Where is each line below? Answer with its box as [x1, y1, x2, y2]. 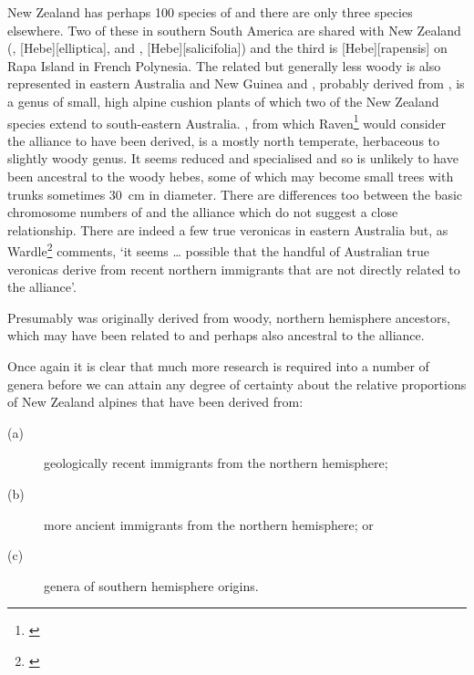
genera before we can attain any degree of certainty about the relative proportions [7, 374, 467, 393]
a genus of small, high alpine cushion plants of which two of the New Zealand [7, 91, 439, 110]
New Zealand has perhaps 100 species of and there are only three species [7, 3, 413, 21]
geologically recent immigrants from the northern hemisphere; [44, 453, 388, 472]
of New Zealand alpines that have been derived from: [7, 392, 304, 411]
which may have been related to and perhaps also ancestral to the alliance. [7, 326, 425, 345]
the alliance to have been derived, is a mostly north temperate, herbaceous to [7, 130, 440, 150]
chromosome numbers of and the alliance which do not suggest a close [7, 202, 398, 222]
